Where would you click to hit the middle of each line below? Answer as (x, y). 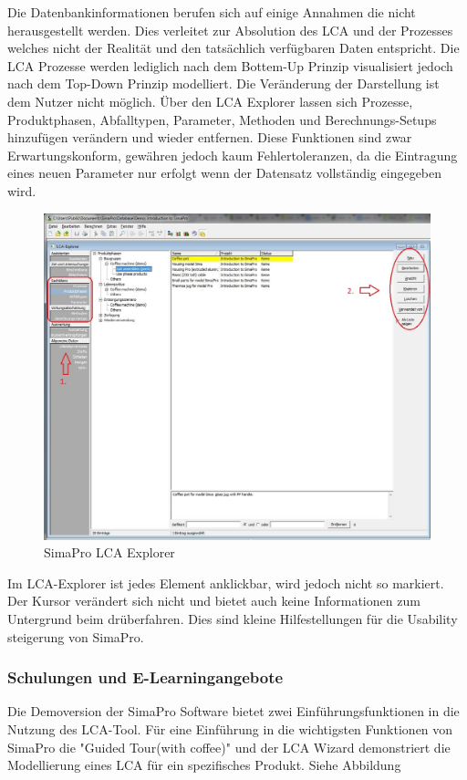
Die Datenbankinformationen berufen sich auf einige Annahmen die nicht (212, 12)
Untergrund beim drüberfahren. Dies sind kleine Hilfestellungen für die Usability (233, 619)
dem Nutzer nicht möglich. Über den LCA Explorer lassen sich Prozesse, (210, 101)
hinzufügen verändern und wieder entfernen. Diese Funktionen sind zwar (210, 137)
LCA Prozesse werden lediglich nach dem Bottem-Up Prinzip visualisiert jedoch (230, 65)
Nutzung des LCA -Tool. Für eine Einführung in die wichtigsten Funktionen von (230, 729)
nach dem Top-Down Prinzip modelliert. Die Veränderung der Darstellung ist (223, 83)
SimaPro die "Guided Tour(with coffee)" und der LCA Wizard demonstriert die (229, 747)
